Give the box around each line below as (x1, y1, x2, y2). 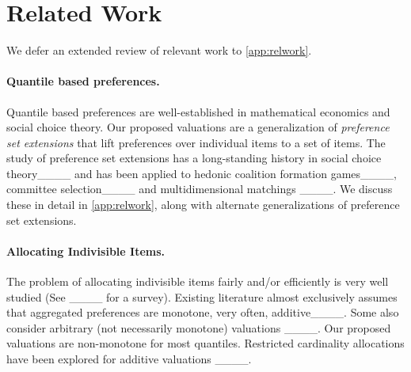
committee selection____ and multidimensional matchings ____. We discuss (6, 180, 393, 197)
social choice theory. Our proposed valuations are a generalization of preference (6, 119, 390, 135)
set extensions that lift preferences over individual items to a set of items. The (6, 134, 386, 150)
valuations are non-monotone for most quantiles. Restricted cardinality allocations (6, 335, 405, 351)
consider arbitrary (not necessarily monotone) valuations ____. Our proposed (6, 319, 391, 336)
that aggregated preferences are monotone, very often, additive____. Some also (6, 304, 399, 321)
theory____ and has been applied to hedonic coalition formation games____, (6, 165, 397, 181)
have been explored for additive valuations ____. (6, 351, 252, 367)
